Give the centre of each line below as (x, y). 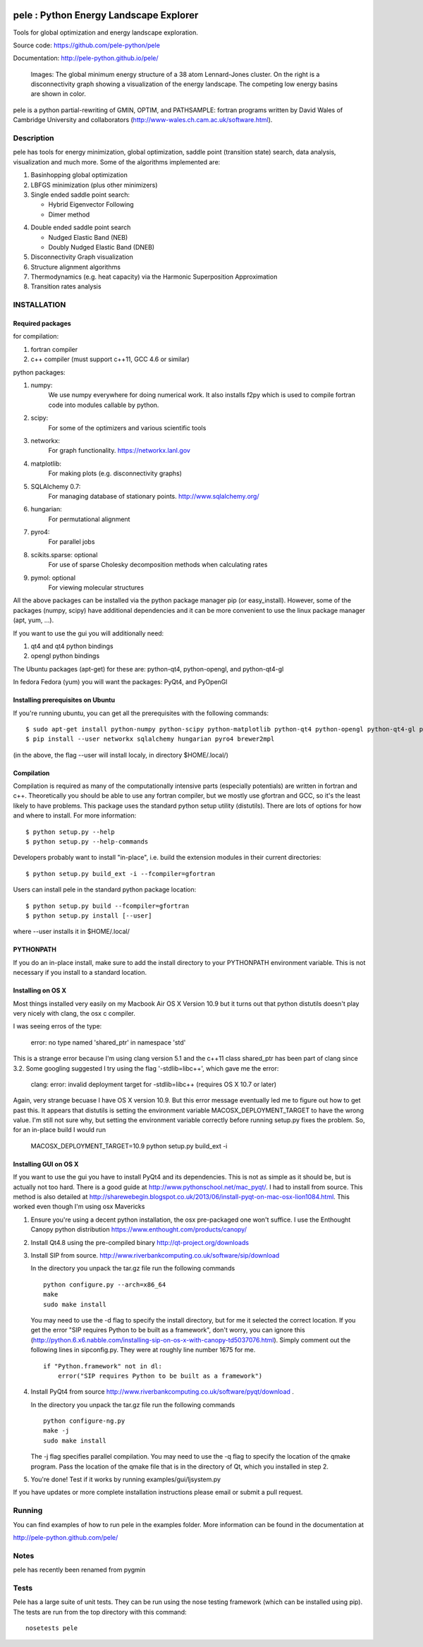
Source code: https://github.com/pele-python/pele (86, 45)
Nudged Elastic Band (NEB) (88, 237)
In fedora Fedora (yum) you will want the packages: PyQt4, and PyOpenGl (120, 682)
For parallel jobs (72, 542)
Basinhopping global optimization (79, 175)
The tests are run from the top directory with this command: (100, 1612)
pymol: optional (53, 578)
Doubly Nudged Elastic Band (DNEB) (102, 247)
